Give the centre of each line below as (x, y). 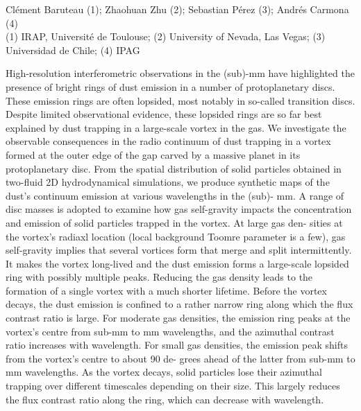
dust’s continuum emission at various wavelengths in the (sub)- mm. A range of (175, 195)
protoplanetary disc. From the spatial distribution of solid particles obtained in (174, 168)
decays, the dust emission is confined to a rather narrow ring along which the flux (179, 304)
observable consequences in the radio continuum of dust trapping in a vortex (168, 141)
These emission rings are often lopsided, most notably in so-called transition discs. (180, 100)
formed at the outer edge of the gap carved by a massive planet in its (153, 154)
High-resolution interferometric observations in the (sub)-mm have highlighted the (180, 73)
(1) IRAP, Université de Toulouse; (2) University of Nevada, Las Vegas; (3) (166, 36)
